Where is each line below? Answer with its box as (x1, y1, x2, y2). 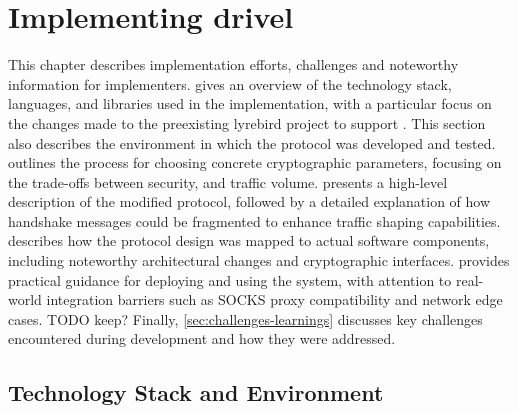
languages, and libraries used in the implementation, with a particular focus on (8, 93, 492, 114)
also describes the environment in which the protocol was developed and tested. (8, 132, 496, 153)
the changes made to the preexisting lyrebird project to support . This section (8, 112, 486, 133)
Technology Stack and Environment (8, 377, 384, 408)
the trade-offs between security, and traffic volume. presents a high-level (8, 171, 448, 192)
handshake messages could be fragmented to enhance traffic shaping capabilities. (8, 210, 501, 231)
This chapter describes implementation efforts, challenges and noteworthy (8, 54, 459, 75)
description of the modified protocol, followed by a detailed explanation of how (8, 191, 491, 212)
